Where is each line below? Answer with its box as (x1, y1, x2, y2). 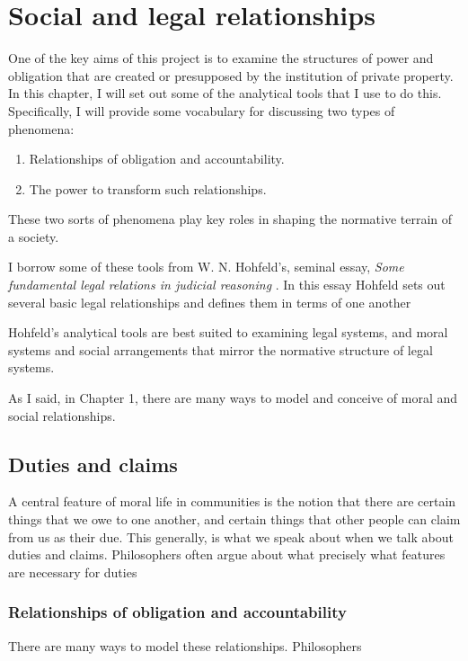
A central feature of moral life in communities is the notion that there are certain (8, 492, 456, 511)
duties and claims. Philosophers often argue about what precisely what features (8, 545, 446, 564)
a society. (8, 227, 59, 246)
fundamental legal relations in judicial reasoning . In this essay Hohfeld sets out (8, 275, 446, 294)
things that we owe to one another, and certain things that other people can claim (8, 510, 461, 529)
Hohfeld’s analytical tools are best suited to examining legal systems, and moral (8, 323, 448, 342)
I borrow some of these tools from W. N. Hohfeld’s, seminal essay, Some (8, 257, 404, 276)
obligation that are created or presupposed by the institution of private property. (8, 66, 454, 85)
